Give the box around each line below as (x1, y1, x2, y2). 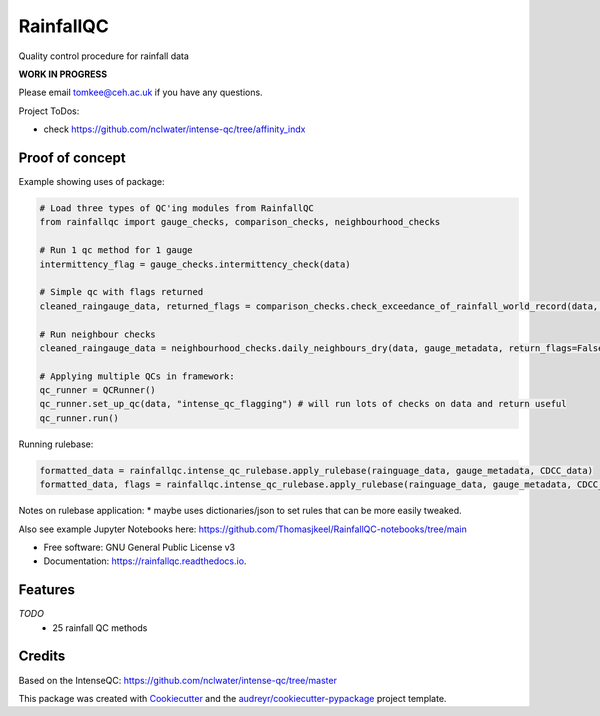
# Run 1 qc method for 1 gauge (39, 245, 194, 256)
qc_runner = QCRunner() (39, 385, 157, 396)
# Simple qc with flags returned (39, 286, 204, 298)
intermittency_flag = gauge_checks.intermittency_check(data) (39, 258, 351, 270)
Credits (18, 648, 66, 665)
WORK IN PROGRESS (18, 68, 108, 80)
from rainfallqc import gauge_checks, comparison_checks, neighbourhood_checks (39, 216, 441, 228)
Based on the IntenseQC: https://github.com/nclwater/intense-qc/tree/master (18, 674, 337, 686)
